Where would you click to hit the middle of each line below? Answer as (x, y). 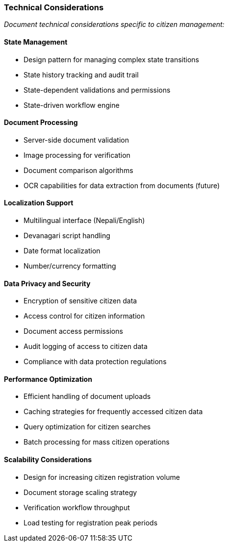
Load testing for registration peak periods (91, 522)
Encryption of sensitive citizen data (80, 301)
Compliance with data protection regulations (95, 362)
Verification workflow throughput (77, 507)
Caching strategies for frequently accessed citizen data (113, 412)
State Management (36, 42)
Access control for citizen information (84, 316)
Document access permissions (73, 331)
